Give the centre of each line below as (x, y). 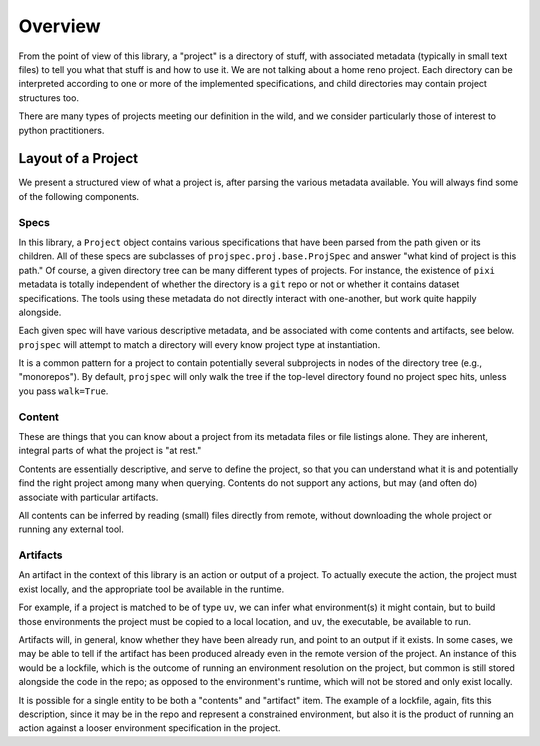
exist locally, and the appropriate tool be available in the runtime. (151, 589)
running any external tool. (71, 529)
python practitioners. (61, 130)
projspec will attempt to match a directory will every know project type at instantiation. (199, 344)
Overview (59, 26)
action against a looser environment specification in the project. (149, 728)
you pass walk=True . (63, 391)
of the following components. (79, 196)
